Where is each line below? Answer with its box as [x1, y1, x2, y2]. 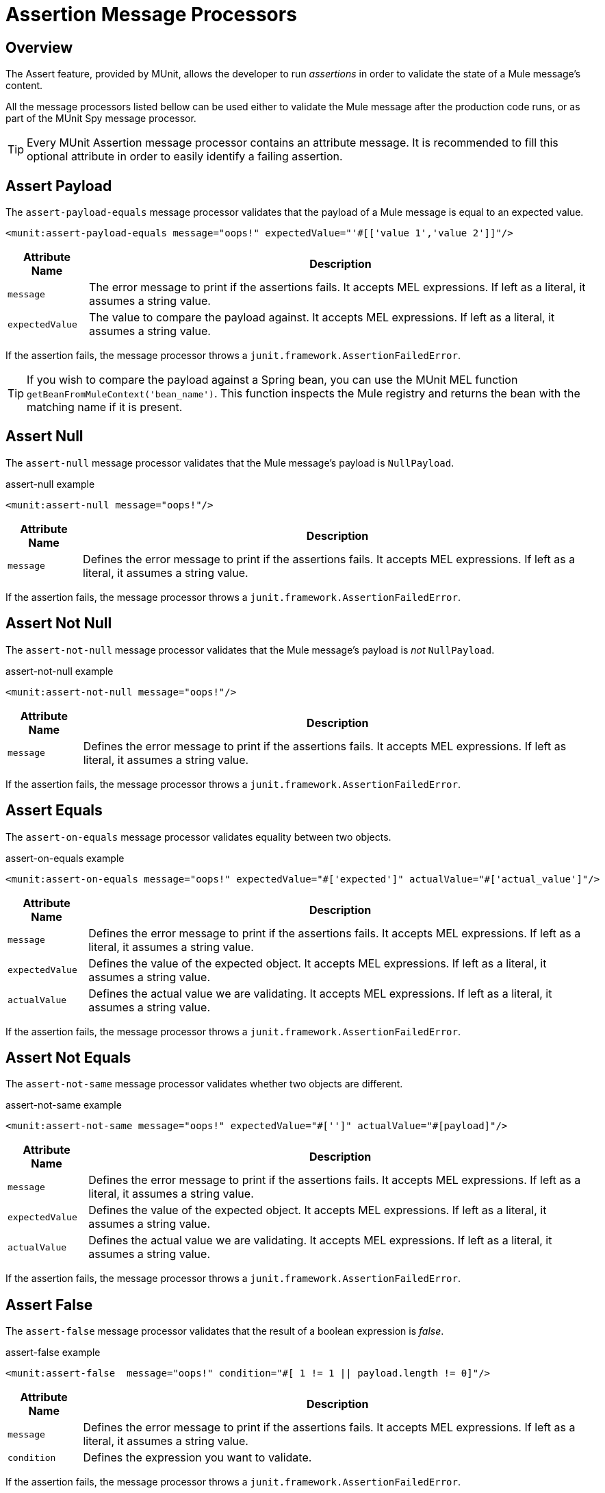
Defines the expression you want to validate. [83, 1451, 312, 1465]
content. [5, 79, 43, 92]
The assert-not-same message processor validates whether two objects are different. [5, 1078, 403, 1090]
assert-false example [5, 1346, 101, 1359]
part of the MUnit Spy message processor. [5, 112, 196, 125]
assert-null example [5, 478, 95, 490]
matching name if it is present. [27, 400, 183, 415]
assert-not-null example [5, 665, 114, 677]
